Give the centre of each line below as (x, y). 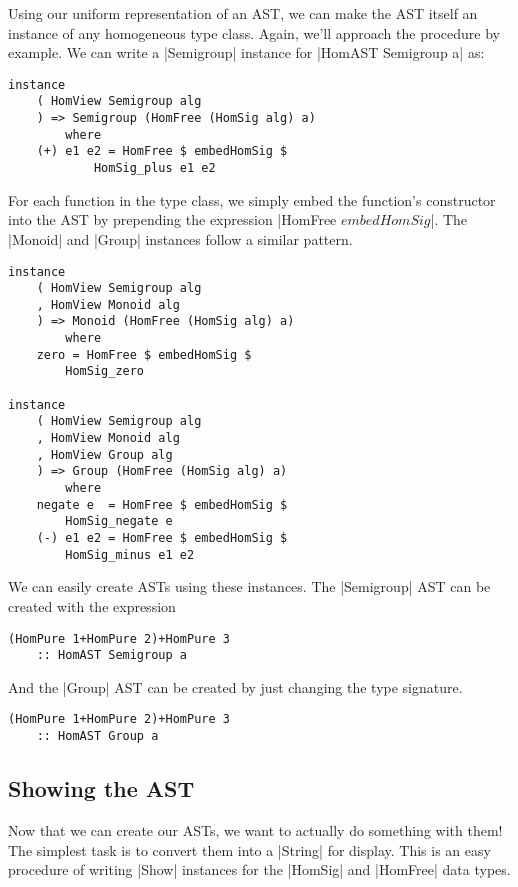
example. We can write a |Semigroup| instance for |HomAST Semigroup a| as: (246, 52)
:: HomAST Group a (97, 736)
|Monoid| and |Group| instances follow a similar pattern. (180, 238)
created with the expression (92, 605)
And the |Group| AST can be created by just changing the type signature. (235, 686)
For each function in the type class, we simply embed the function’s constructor (252, 199)
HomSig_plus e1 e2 (154, 168)
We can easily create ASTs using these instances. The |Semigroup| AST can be (249, 586)
